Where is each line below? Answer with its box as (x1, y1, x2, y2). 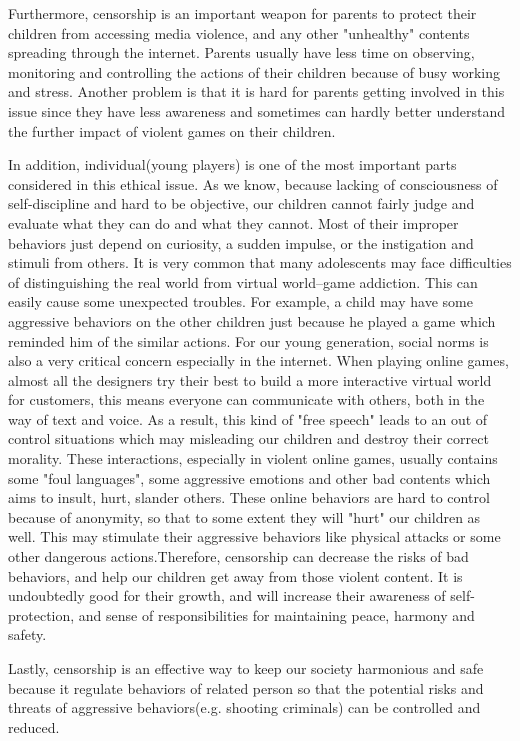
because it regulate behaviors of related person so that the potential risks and (8, 677, 484, 698)
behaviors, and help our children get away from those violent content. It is (8, 565, 463, 586)
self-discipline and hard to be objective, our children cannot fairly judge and (8, 193, 475, 214)
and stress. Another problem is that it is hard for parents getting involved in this (8, 81, 505, 102)
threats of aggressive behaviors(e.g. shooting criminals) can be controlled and (8, 697, 481, 718)
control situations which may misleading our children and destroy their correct (8, 428, 489, 449)
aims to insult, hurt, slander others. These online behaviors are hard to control (8, 487, 490, 508)
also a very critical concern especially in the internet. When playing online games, (8, 350, 509, 371)
